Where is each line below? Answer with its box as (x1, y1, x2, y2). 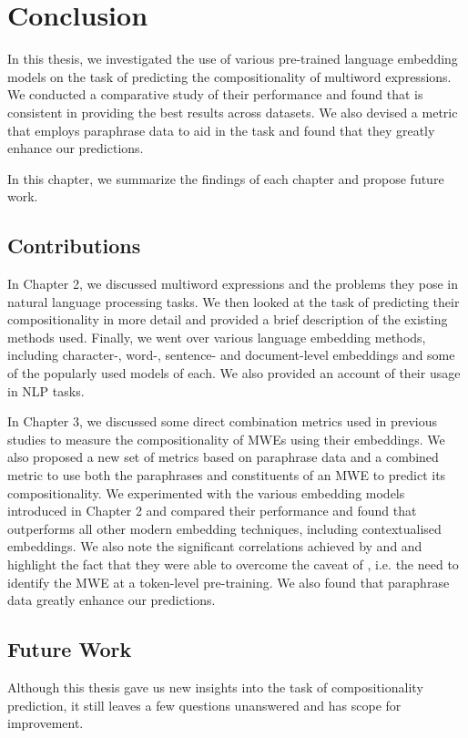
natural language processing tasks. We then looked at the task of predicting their (7, 292, 460, 311)
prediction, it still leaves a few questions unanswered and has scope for (7, 695, 402, 714)
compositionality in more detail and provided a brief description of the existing (7, 310, 448, 329)
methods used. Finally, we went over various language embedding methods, (7, 327, 426, 346)
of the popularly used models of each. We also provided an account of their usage (7, 364, 461, 383)
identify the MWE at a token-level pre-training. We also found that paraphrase (7, 572, 450, 591)
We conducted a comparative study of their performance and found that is (7, 85, 423, 104)
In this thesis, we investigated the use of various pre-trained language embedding (7, 49, 458, 68)
